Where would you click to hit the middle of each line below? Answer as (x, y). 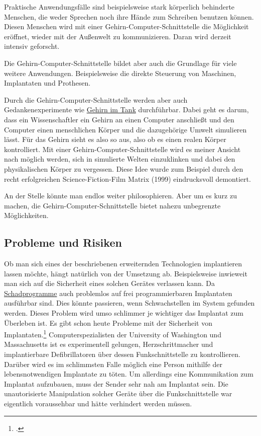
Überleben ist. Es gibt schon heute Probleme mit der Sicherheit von (108, 322)
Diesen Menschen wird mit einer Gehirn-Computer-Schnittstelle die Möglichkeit (126, 26)
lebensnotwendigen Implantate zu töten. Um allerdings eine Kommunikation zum (129, 374)
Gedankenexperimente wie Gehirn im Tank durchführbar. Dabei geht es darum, (126, 110)
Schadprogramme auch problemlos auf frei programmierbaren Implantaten (118, 293)
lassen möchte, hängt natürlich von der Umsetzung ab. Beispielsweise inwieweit (126, 273)
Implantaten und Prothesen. (47, 83)
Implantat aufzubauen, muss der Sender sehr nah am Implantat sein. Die (116, 383)
